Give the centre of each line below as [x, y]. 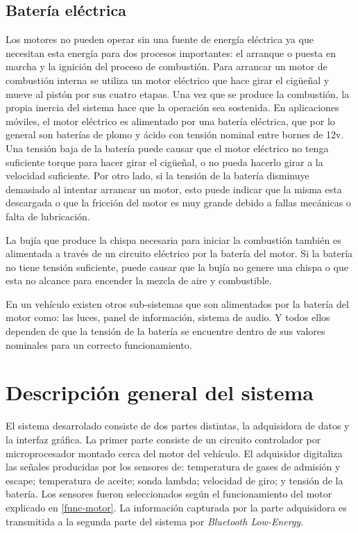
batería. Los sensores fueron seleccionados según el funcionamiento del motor [169, 494]
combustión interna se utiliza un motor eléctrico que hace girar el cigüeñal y [168, 80]
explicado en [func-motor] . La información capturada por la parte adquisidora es [176, 507]
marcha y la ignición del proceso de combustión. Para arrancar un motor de [167, 66]
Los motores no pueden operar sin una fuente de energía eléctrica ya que [160, 39]
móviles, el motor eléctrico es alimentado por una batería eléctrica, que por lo [170, 121]
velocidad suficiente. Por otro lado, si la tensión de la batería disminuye [157, 175]
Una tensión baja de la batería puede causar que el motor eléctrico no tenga [167, 148]
